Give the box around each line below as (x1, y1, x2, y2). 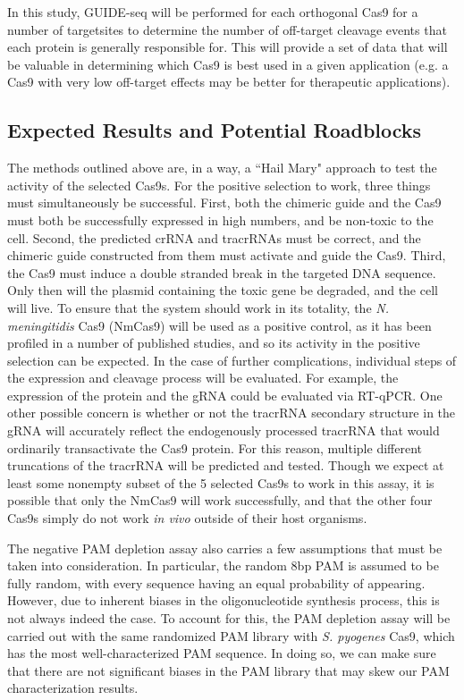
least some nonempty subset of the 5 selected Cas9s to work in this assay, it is (7, 473, 434, 492)
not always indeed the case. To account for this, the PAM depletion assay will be (7, 609, 451, 628)
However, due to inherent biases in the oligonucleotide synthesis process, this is (7, 591, 440, 610)
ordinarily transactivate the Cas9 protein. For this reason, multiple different (7, 438, 422, 457)
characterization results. (7, 679, 139, 697)
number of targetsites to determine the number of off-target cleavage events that (7, 20, 447, 38)
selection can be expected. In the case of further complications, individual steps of (7, 350, 457, 369)
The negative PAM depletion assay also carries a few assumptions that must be (7, 538, 443, 557)
